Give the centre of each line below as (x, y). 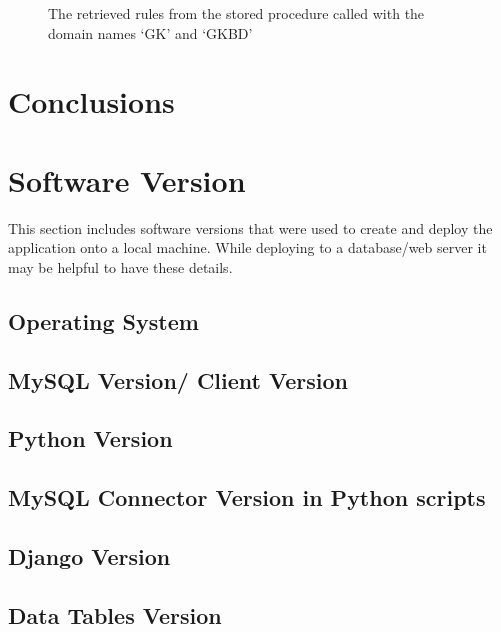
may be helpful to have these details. (120, 266)
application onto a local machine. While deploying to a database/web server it (247, 247)
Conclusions (91, 101)
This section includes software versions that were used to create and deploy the (250, 227)
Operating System (103, 320)
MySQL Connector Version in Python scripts (247, 497)
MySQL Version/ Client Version (178, 379)
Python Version (90, 438)
